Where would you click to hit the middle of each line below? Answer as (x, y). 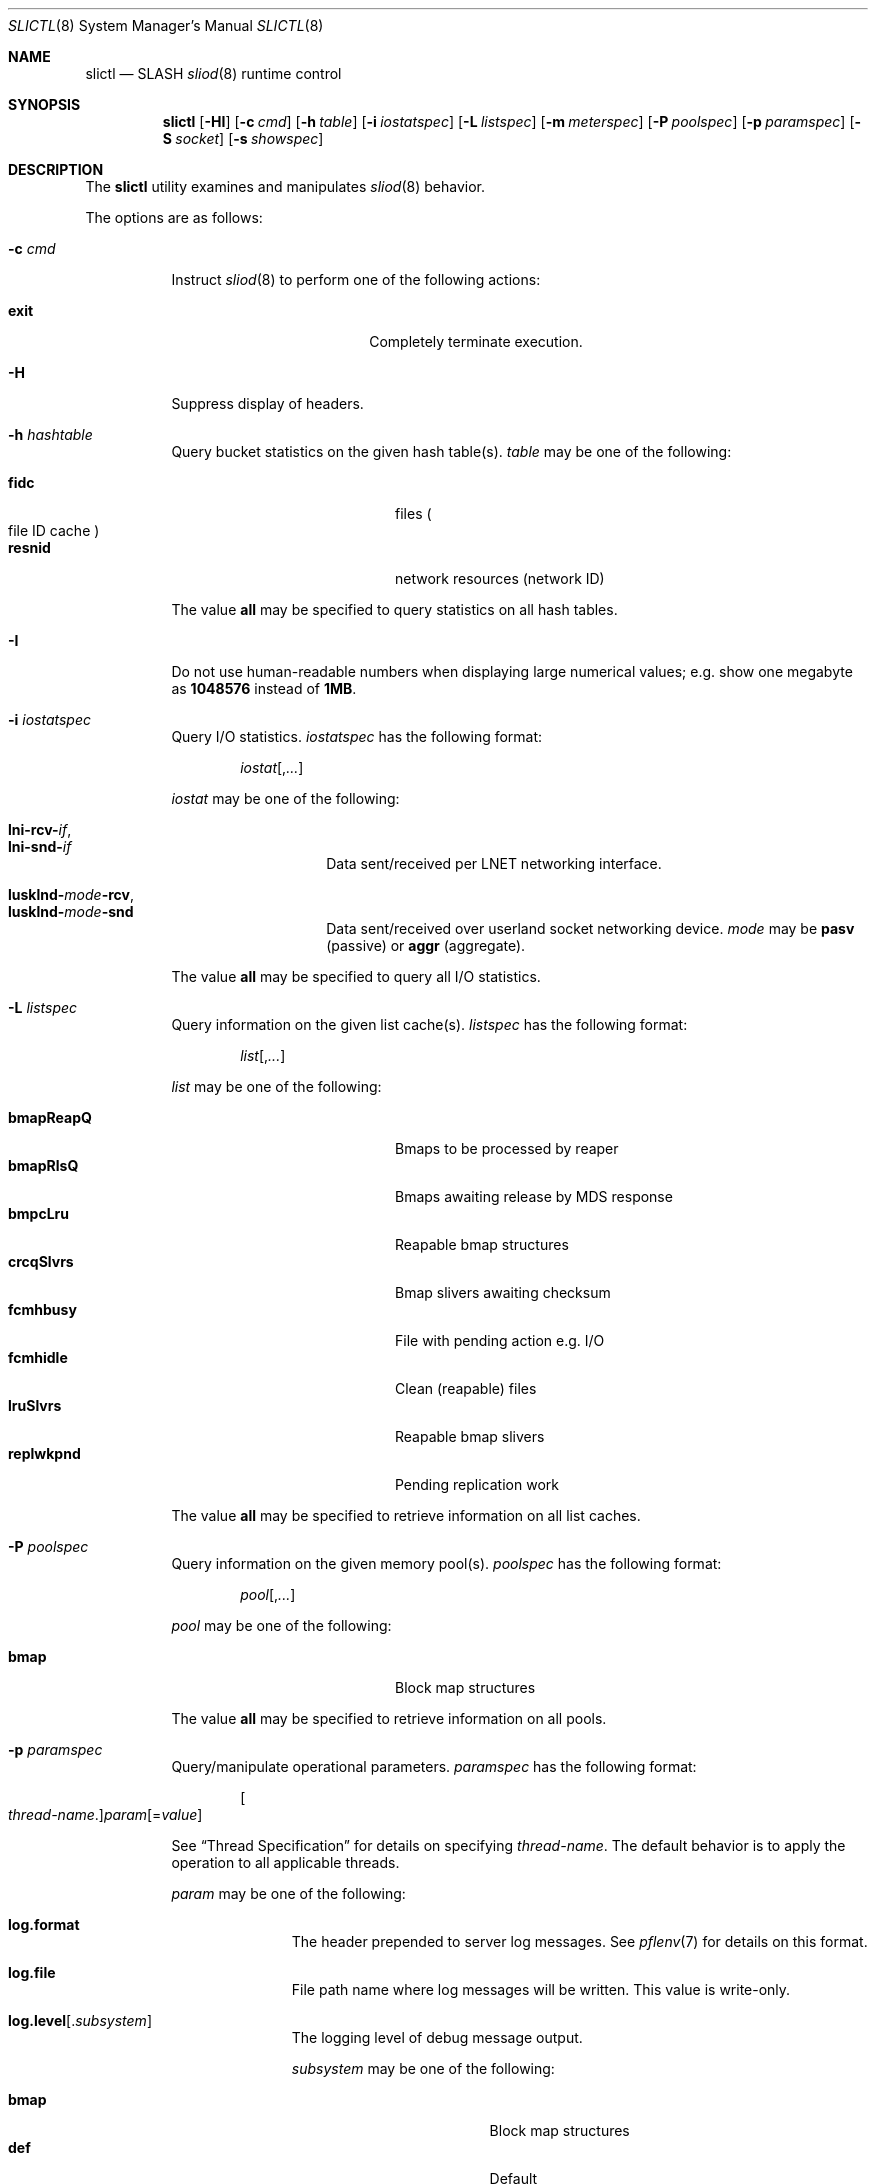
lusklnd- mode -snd (71, 911)
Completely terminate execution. (476, 341)
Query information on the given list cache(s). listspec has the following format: (429, 1024)
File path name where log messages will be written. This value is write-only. (541, 1989)
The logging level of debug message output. (437, 2037)
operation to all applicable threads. (285, 1862)
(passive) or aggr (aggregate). (426, 945)
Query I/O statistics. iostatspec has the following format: (357, 736)
